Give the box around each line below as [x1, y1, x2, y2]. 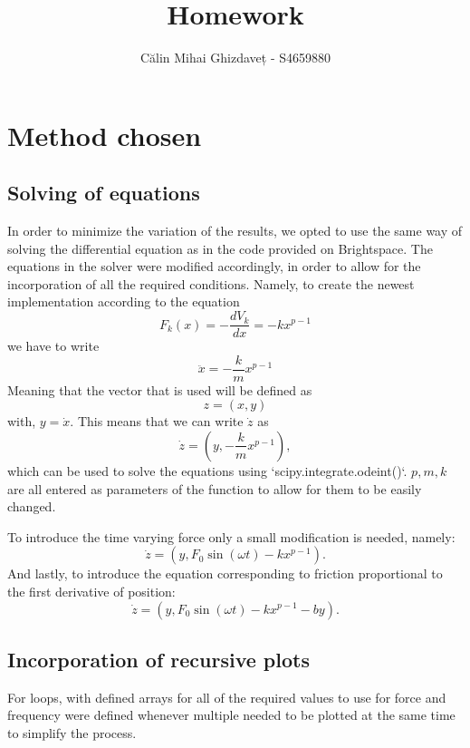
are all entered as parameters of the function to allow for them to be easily [7, 479, 422, 498]
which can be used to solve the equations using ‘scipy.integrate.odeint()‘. [7, 461, 408, 480]
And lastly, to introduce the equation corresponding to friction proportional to [7, 564, 443, 583]
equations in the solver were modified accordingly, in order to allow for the [7, 257, 421, 276]
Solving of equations [7, 179, 200, 207]
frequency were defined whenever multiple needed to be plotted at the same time [7, 705, 456, 724]
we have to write [7, 336, 100, 355]
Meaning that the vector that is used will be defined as [7, 380, 312, 399]
